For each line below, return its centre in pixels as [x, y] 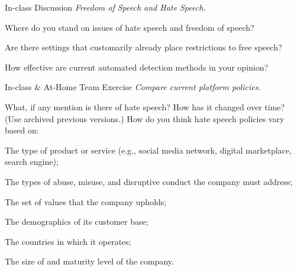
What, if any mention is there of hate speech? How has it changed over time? [145, 106]
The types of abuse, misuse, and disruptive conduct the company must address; [149, 181]
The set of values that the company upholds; [86, 201]
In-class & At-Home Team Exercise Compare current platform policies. [133, 87]
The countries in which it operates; [68, 241]
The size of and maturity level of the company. [89, 261]
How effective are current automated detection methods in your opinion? [137, 67]
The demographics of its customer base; [77, 221]
